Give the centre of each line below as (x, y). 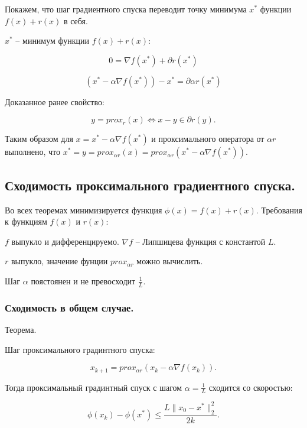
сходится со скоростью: (251, 387)
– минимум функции (53, 40)
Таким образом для (39, 139)
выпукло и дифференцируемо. (65, 241)
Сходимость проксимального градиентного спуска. (150, 185)
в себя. (76, 20)
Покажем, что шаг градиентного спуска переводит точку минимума (126, 9)
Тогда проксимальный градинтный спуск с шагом (94, 387)
